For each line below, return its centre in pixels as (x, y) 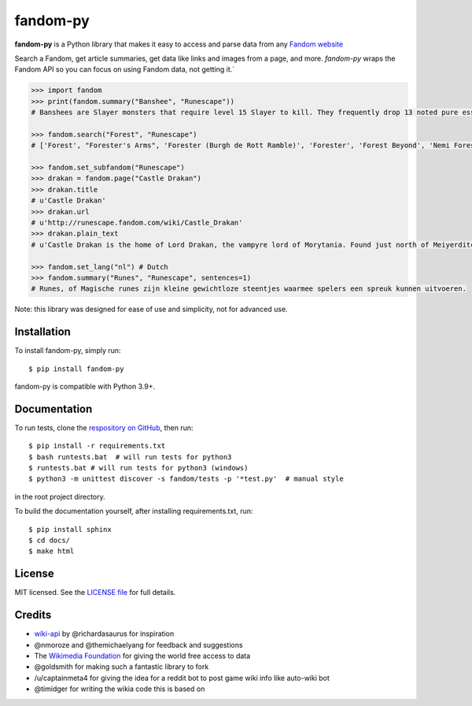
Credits (33, 615)
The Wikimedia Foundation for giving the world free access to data (142, 656)
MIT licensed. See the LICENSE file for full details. (95, 593)
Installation (42, 332)
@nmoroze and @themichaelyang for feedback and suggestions (138, 645)
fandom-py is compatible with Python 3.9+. (85, 387)
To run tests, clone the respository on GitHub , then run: (104, 427)
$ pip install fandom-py (76, 369)
